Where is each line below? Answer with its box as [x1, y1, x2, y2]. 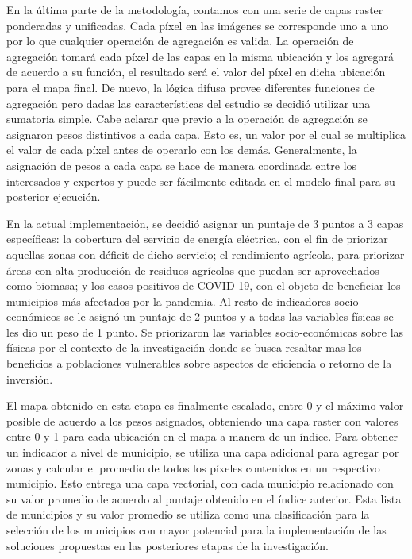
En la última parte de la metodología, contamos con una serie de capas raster [6, 2, 383, 17]
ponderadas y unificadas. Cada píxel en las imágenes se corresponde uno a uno [6, 17, 389, 33]
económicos [6, 308, 61, 325]
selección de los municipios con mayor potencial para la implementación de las [6, 522, 387, 538]
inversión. [6, 370, 53, 387]
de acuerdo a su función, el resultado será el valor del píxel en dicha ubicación [6, 64, 386, 80]
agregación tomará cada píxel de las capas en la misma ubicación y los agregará [6, 48, 395, 64]
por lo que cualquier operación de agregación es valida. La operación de [6, 33, 354, 49]
